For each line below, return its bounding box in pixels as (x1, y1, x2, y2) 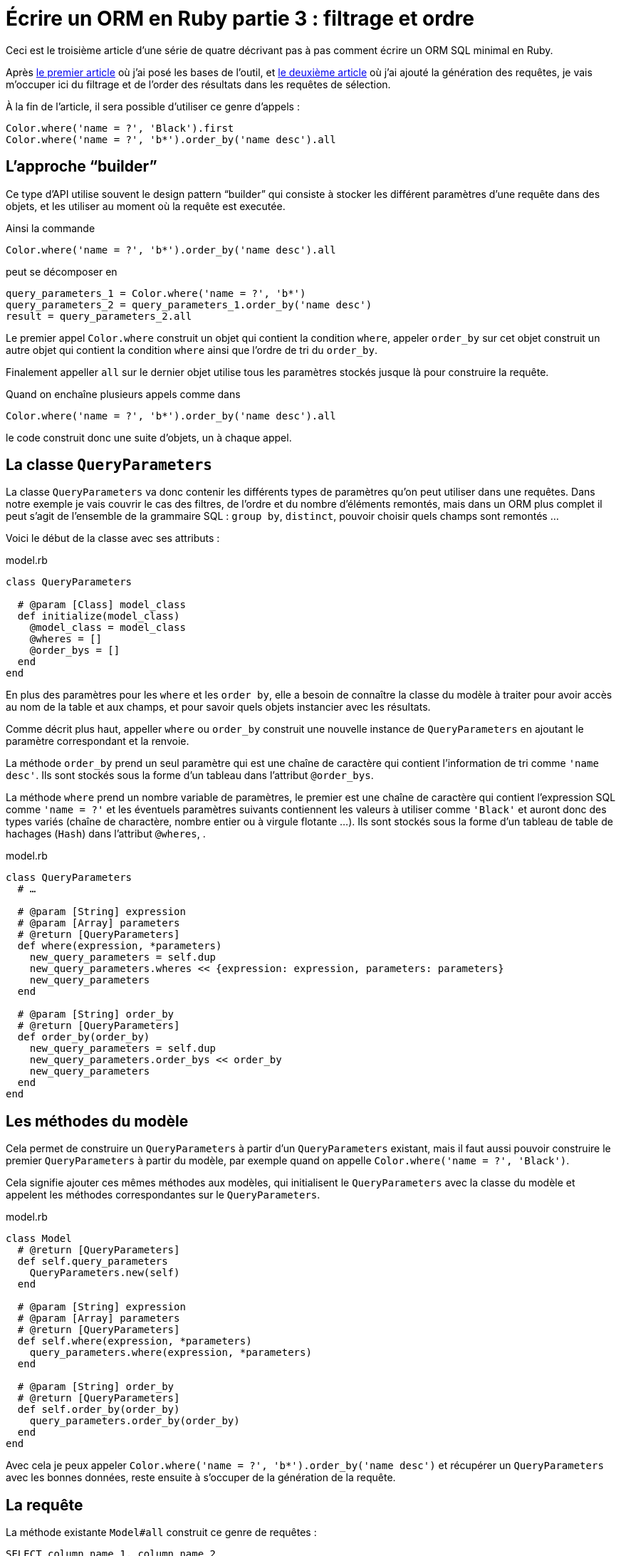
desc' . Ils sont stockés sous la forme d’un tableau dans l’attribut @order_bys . (6, 769, 374, 782)
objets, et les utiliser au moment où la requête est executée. (6, 199, 286, 212)
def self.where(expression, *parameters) (17, 1335, 252, 1347)
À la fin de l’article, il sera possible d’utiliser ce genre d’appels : (6, 100, 300, 113)
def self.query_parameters (17, 1255, 168, 1268)
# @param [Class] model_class (17, 599, 186, 611)
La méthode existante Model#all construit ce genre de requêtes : (6, 1526, 317, 1539)
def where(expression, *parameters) (17, 940, 222, 952)
